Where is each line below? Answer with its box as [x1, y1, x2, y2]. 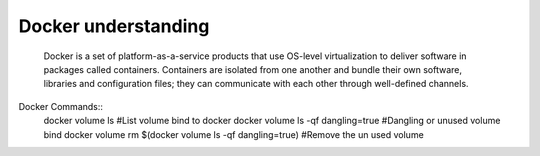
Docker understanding [18, 15, 210, 37]
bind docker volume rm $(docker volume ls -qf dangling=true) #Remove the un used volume [43, 128, 424, 140]
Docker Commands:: [18, 100, 104, 112]
